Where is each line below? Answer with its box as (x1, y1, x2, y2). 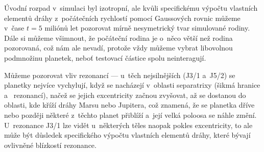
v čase (4, 22, 25, 33)
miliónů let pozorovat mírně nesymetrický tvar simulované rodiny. (44, 22, 250, 33)
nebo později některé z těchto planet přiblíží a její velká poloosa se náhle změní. (4, 109, 257, 120)
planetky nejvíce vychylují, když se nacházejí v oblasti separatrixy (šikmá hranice (4, 80, 260, 90)
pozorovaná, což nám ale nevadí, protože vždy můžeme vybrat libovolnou (4, 42, 233, 53)
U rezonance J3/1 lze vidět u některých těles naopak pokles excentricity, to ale (4, 119, 253, 130)
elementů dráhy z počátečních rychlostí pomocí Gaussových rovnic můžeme (4, 12, 241, 23)
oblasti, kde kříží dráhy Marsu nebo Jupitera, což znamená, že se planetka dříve (4, 99, 255, 110)
